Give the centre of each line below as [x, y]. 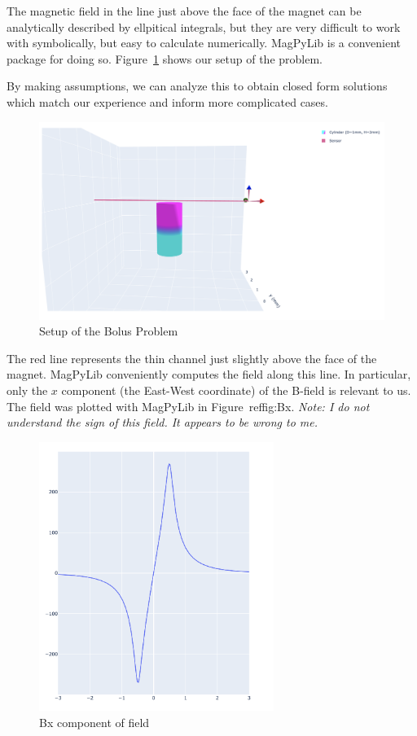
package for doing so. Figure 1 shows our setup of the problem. [165, 58]
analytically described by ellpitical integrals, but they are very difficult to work [204, 26]
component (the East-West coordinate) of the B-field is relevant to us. [236, 390]
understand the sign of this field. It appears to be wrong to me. [162, 422]
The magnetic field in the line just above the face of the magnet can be [184, 11]
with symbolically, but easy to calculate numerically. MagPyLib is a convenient [204, 43]
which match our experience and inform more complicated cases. [167, 101]
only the [27, 390]
